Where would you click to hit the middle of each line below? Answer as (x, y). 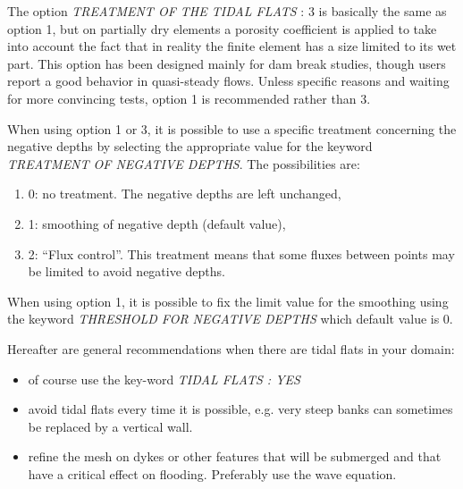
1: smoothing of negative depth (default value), (157, 223)
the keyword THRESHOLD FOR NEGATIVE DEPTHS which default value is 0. (230, 319)
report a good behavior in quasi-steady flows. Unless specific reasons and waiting (228, 81)
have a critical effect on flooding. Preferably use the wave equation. (212, 473)
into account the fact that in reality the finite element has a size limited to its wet (232, 46)
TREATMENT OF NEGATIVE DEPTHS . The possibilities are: (184, 163)
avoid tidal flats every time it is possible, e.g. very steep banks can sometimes (240, 409)
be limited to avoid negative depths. (126, 271)
